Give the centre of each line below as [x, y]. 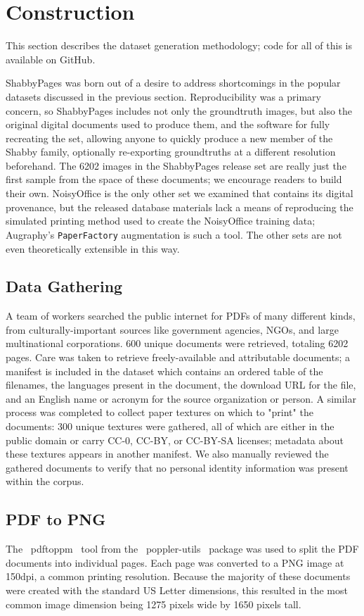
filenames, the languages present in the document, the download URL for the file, [181, 385]
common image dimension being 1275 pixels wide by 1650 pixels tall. [154, 604]
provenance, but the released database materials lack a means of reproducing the [180, 207]
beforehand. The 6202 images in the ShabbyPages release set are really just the [176, 165]
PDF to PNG [56, 519]
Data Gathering [64, 286]
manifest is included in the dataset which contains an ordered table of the [164, 371]
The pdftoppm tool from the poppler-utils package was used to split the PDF [182, 549]
